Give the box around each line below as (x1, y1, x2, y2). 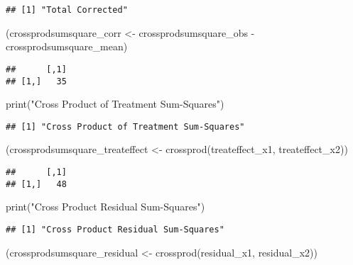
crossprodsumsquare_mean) (6, 39, 128, 54)
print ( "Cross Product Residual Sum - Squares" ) (6, 199, 205, 214)
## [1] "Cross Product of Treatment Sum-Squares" (6, 121, 245, 132)
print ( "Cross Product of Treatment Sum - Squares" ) (6, 96, 224, 111)
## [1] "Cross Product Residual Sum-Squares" (6, 224, 224, 235)
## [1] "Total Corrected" (6, 5, 128, 15)
